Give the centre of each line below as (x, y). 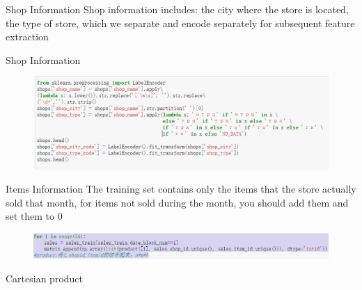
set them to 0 (34, 216)
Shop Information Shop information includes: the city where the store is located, (177, 9)
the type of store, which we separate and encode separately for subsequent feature (180, 23)
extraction (27, 37)
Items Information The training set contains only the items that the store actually (181, 189)
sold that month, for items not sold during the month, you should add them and (177, 202)
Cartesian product (45, 279)
